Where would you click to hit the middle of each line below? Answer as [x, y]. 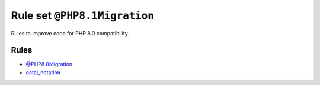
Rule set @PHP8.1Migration [82, 15]
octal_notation [43, 72]
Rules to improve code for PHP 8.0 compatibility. [70, 33]
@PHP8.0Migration [49, 64]
